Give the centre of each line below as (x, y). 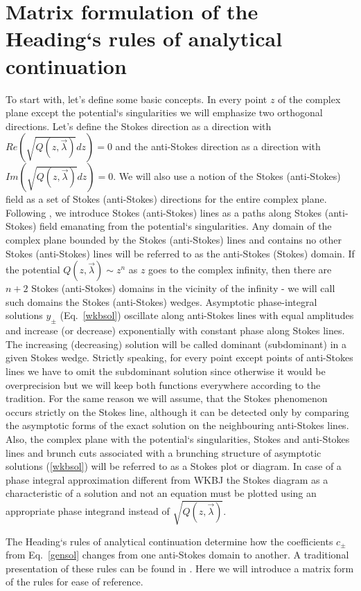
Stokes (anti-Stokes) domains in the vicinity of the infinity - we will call (183, 288)
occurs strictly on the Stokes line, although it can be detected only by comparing (177, 411)
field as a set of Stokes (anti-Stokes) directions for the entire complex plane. (166, 199)
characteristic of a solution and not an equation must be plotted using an (161, 493)
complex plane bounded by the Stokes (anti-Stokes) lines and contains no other (174, 240)
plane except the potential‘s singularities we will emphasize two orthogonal (164, 112)
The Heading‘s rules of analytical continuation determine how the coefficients (169, 541)
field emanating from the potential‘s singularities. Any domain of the (186, 226)
